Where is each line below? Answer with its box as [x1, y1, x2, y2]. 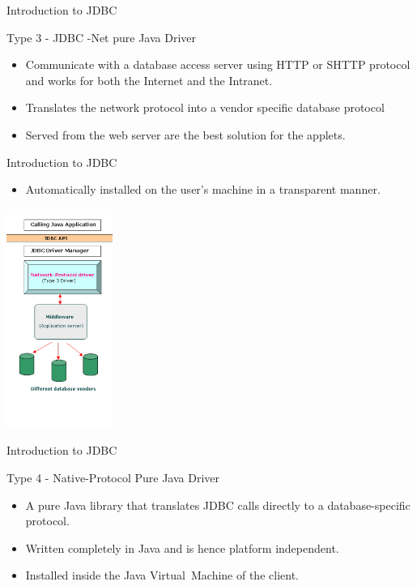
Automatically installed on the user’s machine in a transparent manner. [25, 181, 381, 198]
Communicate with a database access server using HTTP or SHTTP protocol [25, 56, 411, 73]
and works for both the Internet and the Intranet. [25, 71, 273, 88]
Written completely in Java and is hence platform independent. [25, 539, 339, 556]
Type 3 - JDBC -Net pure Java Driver [6, 28, 196, 45]
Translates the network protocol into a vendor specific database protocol [25, 99, 385, 116]
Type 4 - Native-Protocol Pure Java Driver [6, 468, 220, 485]
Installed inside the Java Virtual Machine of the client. [25, 567, 299, 584]
